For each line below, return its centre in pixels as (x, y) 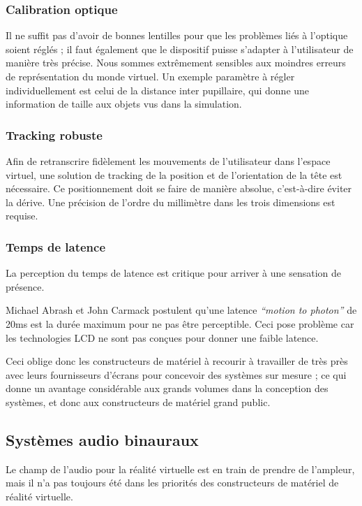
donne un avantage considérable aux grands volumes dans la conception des (167, 388)
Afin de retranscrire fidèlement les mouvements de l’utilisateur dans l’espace (168, 161)
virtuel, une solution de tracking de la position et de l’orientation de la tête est (174, 174)
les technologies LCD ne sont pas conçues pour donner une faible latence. (162, 337)
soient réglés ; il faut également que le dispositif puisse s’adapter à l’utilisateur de (180, 49)
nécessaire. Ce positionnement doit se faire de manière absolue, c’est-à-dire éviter (179, 188)
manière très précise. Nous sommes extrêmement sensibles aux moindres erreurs (176, 63)
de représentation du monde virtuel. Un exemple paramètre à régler (150, 76)
